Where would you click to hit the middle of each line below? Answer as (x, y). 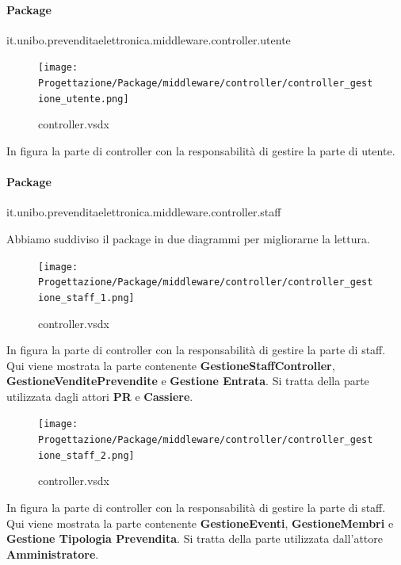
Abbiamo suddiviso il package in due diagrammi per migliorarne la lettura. (188, 238)
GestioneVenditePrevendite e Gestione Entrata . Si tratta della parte (188, 381)
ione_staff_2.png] (86, 455)
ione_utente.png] (84, 99)
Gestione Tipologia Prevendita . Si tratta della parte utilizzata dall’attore (195, 538)
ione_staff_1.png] (86, 298)
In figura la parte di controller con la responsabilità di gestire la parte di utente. (201, 150)
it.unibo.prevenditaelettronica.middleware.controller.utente (149, 39)
